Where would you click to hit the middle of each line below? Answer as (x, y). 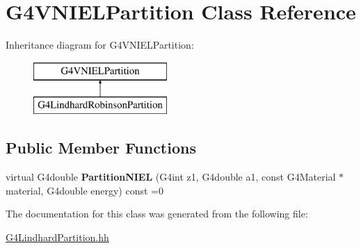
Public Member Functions (101, 148)
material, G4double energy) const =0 (85, 190)
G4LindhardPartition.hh (57, 237)
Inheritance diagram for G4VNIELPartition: (100, 45)
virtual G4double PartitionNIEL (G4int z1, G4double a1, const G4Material (171, 177)
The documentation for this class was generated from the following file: (157, 214)
